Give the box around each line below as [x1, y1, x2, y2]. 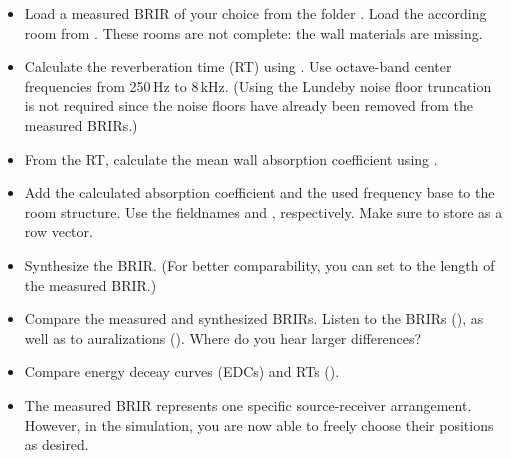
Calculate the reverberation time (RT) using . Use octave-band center [24, 56, 452, 77]
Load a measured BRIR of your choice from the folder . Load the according [24, 3, 487, 23]
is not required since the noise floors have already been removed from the [24, 95, 473, 116]
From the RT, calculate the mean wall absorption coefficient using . [24, 148, 438, 169]
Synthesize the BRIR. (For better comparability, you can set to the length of [24, 254, 495, 275]
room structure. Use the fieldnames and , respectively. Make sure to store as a [24, 201, 503, 222]
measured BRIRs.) [24, 114, 138, 135]
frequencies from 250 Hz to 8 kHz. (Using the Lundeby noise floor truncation [24, 75, 492, 96]
